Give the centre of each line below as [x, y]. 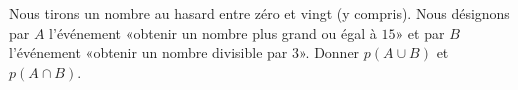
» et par [420, 32]
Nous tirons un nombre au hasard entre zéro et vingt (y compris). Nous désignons [259, 13]
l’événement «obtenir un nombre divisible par [148, 52]
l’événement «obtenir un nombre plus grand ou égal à [213, 32]
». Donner [329, 52]
